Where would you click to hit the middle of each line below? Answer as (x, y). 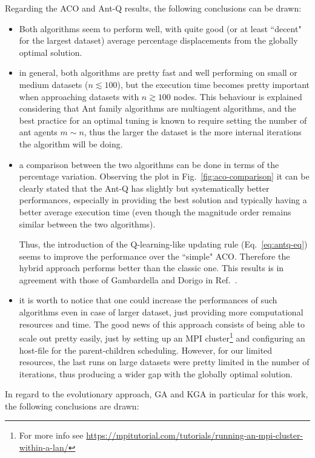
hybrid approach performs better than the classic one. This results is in (151, 268)
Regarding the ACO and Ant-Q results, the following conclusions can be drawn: (153, 8)
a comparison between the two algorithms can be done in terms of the (149, 164)
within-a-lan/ (44, 447)
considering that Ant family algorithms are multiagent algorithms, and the (157, 108)
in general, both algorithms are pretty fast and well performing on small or (158, 72)
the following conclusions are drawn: (72, 406)
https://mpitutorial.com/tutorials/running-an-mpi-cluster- (195, 435)
